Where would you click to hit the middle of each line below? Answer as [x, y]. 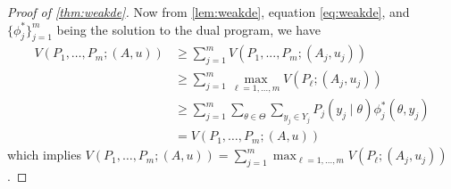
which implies [44, 155]
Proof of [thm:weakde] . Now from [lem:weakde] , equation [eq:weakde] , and [209, 12]
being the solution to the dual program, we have [188, 29]
